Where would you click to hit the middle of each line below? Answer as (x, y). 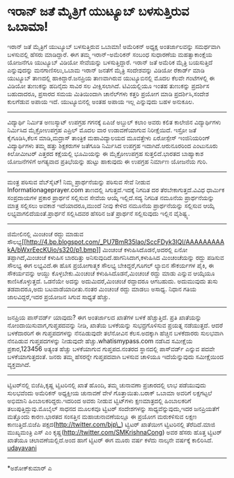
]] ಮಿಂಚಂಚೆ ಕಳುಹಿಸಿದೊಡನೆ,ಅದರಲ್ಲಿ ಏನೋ (142, 249)
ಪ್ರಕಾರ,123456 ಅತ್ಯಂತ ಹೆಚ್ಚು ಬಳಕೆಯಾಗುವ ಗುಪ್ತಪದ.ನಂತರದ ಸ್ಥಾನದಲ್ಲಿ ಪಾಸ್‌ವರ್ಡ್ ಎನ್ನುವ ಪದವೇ (111, 349)
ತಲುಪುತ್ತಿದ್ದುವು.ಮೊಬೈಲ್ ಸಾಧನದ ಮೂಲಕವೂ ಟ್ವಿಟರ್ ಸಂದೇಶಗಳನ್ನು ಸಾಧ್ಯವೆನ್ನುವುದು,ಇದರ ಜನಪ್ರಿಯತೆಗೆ (113, 408)
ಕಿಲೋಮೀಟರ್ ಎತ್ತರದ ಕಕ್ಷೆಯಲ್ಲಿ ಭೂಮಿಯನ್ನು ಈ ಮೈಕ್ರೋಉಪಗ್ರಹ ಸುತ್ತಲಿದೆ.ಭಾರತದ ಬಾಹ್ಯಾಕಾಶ (106, 153)
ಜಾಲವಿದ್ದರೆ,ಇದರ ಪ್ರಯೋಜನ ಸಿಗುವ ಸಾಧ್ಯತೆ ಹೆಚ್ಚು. (59, 296)
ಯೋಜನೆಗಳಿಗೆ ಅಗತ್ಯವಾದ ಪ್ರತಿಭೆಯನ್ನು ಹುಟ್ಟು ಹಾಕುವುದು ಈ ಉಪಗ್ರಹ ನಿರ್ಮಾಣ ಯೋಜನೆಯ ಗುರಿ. (107, 161)
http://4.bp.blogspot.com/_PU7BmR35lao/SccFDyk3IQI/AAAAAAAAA (125, 242)
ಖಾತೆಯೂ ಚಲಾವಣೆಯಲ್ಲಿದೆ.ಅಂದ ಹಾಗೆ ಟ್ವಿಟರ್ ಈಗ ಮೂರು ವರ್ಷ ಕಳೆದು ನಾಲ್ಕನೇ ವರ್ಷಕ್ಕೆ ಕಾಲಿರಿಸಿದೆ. (110, 440)
